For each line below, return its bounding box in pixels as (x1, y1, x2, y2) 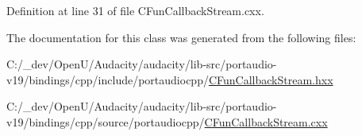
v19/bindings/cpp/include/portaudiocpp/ (6, 71, 209, 87)
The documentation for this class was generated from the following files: (6, 29, 356, 45)
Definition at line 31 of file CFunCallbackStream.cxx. (6, 2, 264, 18)
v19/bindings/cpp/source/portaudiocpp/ (6, 113, 205, 130)
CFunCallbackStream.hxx (208, 71, 333, 87)
